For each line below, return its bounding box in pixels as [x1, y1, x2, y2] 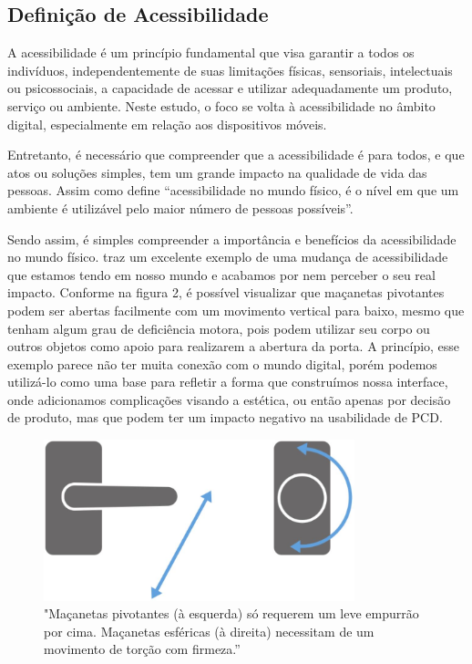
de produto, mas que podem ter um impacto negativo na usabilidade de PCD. [7, 408, 443, 427]
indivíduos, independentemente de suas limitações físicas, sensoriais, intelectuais [7, 60, 453, 79]
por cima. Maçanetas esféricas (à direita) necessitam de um [44, 621, 375, 640]
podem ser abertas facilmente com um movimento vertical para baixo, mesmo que [7, 300, 465, 319]
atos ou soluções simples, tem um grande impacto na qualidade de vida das [7, 162, 427, 182]
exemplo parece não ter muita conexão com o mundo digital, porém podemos [7, 354, 437, 373]
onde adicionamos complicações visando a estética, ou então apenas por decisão [7, 389, 451, 409]
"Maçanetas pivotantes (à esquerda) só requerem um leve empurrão [44, 604, 419, 623]
